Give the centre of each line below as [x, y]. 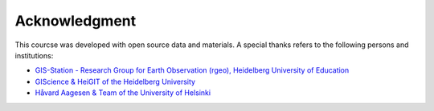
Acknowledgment [76, 21]
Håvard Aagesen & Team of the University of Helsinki [123, 93]
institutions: [34, 55]
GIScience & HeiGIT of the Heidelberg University [115, 81]
